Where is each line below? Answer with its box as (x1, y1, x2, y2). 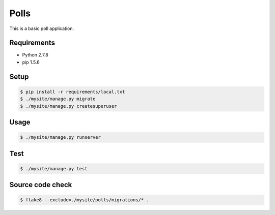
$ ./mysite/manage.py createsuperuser (20, 103, 117, 109)
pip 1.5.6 (22, 59, 40, 65)
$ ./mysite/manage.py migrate (20, 96, 96, 102)
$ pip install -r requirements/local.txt (20, 89, 125, 95)
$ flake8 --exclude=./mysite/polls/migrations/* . (20, 197, 150, 203)
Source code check (9, 180, 72, 189)
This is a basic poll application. (9, 25, 74, 32)
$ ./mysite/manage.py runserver (20, 135, 101, 140)
